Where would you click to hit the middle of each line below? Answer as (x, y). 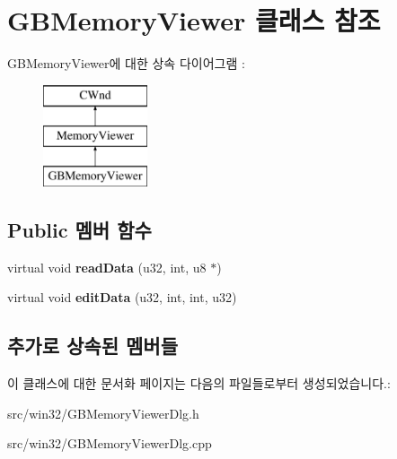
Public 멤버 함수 (79, 230)
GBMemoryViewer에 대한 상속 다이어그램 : (126, 63)
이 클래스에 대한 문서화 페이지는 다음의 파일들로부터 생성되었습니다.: (199, 383)
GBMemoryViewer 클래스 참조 (194, 20)
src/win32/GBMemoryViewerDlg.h (103, 413)
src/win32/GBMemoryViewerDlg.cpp (110, 443)
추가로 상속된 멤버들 (93, 346)
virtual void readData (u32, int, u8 (107, 267)
